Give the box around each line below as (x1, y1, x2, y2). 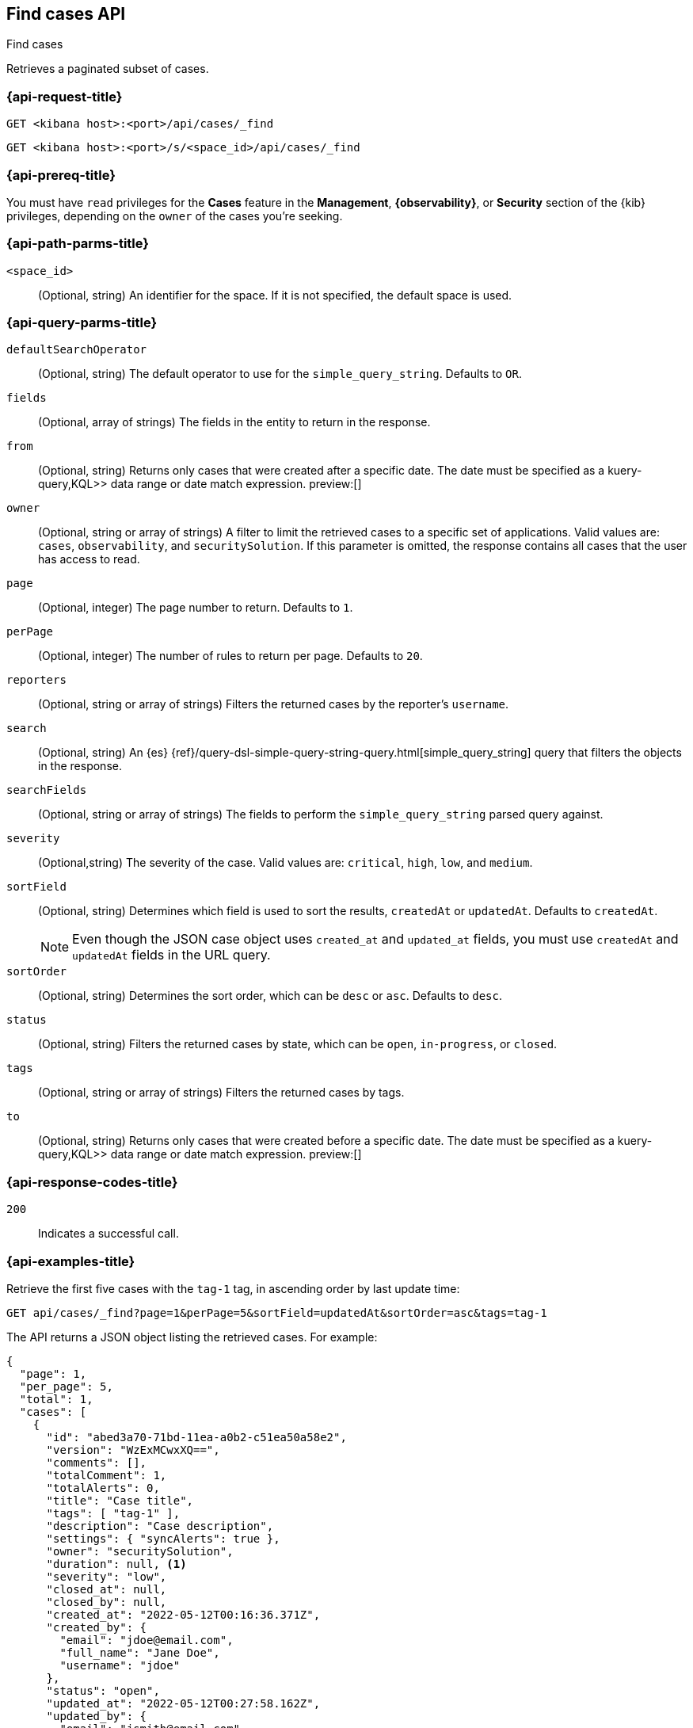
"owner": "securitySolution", (46, 1544, 234, 1558)
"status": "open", (46, 1684, 160, 1697)
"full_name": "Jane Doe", (59, 1646, 220, 1659)
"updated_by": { (46, 1709, 147, 1722)
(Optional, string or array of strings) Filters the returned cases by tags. (38, 1085, 405, 1100)
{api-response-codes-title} (6, 1173, 178, 1190)
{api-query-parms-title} (6, 315, 158, 331)
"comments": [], (46, 1455, 147, 1469)
